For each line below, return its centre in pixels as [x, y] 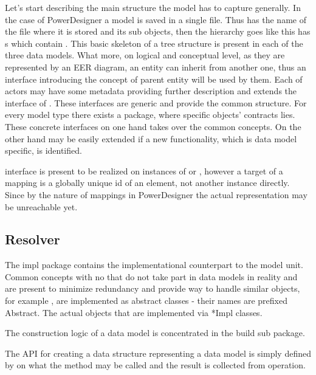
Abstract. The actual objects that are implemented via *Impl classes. [134, 312]
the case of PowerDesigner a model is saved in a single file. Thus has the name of [156, 19]
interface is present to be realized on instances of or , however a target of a [144, 170]
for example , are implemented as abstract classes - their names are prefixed [146, 301]
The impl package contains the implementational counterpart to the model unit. [154, 265]
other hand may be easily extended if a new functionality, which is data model [151, 138]
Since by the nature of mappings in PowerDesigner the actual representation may [156, 194]
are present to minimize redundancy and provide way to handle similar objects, [153, 288]
